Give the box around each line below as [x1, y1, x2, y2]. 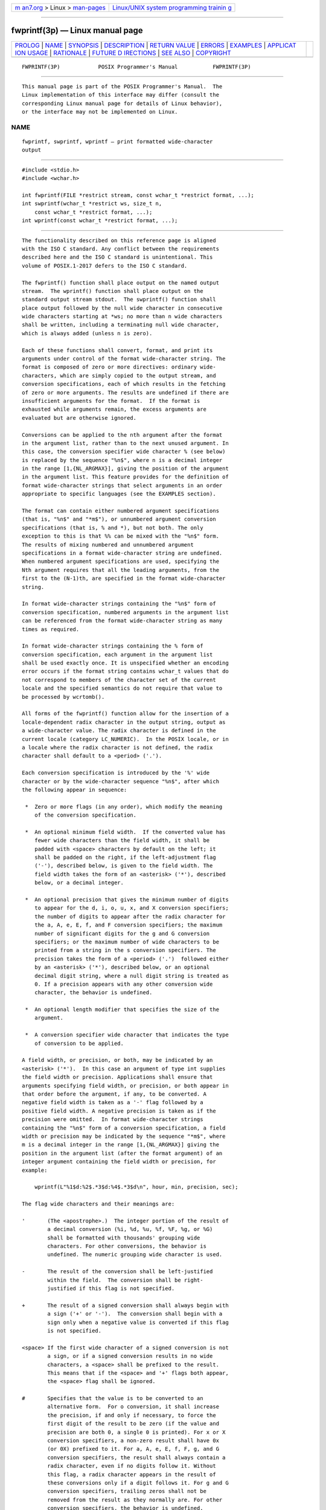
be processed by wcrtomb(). [22, 693, 105, 700]
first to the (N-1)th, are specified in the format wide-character [22, 575, 226, 582]
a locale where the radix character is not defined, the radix [22, 744, 213, 751]
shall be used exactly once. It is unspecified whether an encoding [22, 660, 229, 667]
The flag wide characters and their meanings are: [22, 1201, 175, 1207]
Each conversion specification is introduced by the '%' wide [22, 769, 210, 776]
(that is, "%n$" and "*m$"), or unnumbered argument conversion [22, 516, 217, 522]
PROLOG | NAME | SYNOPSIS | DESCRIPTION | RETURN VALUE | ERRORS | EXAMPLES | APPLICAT [14, 41, 296, 50]
